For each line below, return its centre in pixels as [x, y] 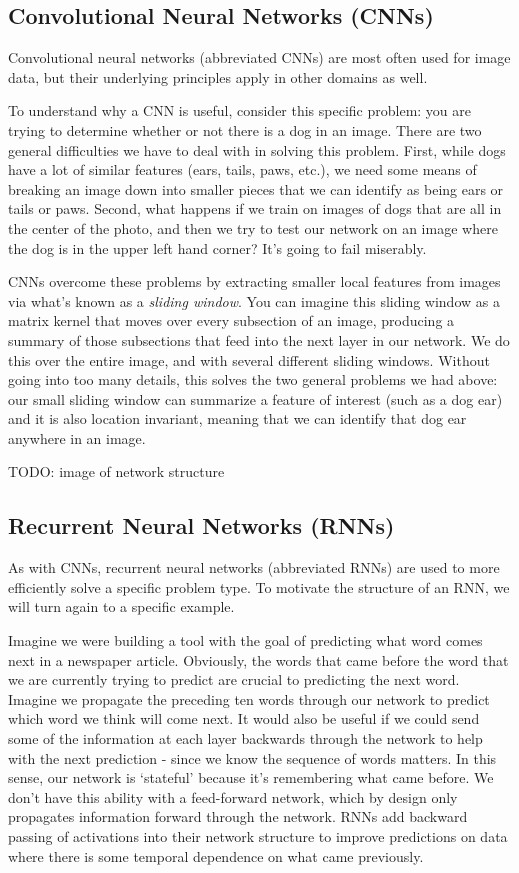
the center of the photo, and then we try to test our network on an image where [253, 227]
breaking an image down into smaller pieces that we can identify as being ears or [256, 188]
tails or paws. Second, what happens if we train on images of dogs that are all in [255, 208]
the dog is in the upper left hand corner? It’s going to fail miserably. [217, 247]
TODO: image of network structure [116, 471]
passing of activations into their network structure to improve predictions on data [258, 836]
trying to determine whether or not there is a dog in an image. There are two [245, 129]
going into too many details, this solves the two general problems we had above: [253, 379]
